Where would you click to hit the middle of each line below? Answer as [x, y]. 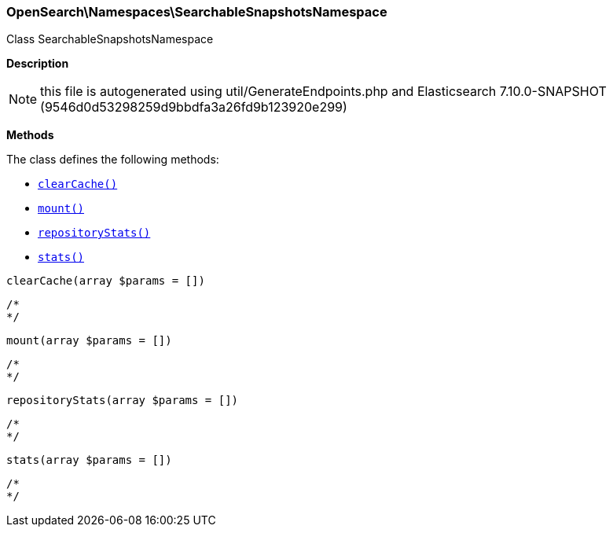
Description [38, 64]
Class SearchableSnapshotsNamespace [110, 39]
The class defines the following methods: [113, 160]
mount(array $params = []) [89, 341]
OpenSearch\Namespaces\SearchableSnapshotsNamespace [197, 12]
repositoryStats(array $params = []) [123, 401]
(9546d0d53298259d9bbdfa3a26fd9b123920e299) [194, 107]
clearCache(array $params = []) [106, 281]
